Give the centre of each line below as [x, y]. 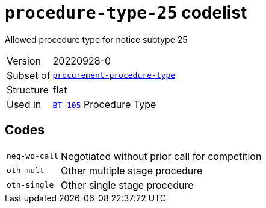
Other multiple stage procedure [132, 170]
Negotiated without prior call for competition [161, 156]
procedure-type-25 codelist [126, 13]
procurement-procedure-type [114, 75]
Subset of [29, 75]
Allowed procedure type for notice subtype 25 [96, 39]
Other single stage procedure [127, 185]
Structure [28, 90]
